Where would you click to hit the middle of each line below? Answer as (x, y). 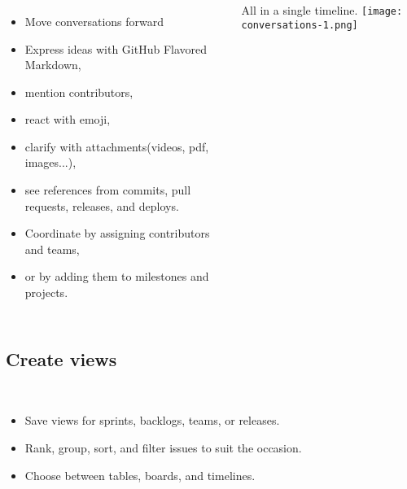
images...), (50, 162)
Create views (61, 359)
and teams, (52, 249)
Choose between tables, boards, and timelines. (140, 475)
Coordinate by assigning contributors (117, 233)
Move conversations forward (94, 21)
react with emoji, (68, 119)
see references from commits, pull (108, 190)
